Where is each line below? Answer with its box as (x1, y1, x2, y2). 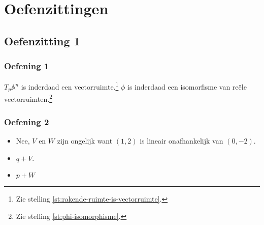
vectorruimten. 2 (4, 92, 52, 104)
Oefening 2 (4, 115, 49, 128)
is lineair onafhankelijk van (140, 135, 223, 146)
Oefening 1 (4, 60, 49, 72)
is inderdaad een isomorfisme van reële (127, 81, 247, 92)
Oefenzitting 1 (4, 33, 80, 48)
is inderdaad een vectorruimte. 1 (21, 80, 119, 92)
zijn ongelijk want (57, 135, 113, 146)
